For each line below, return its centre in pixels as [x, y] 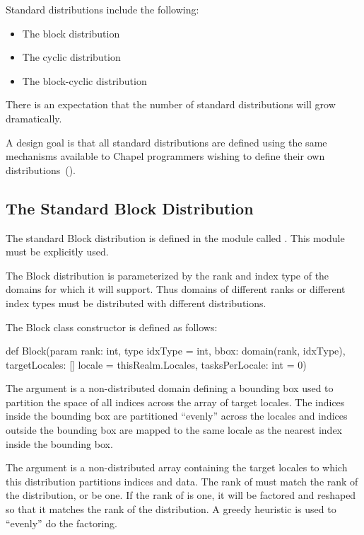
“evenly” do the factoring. [61, 523]
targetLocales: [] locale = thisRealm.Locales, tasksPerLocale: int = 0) [156, 364]
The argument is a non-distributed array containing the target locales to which [177, 467]
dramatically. [34, 118]
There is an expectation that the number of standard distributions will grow [171, 104]
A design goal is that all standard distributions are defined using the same [166, 142]
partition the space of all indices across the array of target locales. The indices [175, 402]
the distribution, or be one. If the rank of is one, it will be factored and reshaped [181, 495]
